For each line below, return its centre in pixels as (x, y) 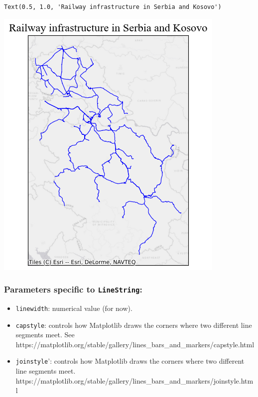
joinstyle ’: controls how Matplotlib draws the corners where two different (130, 361)
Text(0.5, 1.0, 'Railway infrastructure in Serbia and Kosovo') (113, 7)
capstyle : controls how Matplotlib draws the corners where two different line (134, 325)
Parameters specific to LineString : (73, 289)
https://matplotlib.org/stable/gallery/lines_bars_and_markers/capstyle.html (135, 344)
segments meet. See (45, 335)
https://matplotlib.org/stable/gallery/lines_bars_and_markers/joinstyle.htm (134, 380)
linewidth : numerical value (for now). (74, 308)
